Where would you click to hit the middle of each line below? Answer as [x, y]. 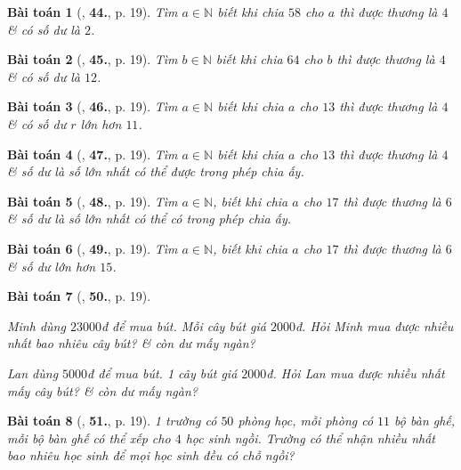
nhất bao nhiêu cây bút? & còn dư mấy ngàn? [131, 343]
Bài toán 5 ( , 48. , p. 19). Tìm [93, 201]
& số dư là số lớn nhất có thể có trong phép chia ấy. [150, 219]
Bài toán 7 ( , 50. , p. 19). [79, 296]
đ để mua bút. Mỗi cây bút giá [183, 325]
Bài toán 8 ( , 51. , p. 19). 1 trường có [112, 421]
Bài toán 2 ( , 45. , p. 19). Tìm [93, 59]
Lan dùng [33, 373]
